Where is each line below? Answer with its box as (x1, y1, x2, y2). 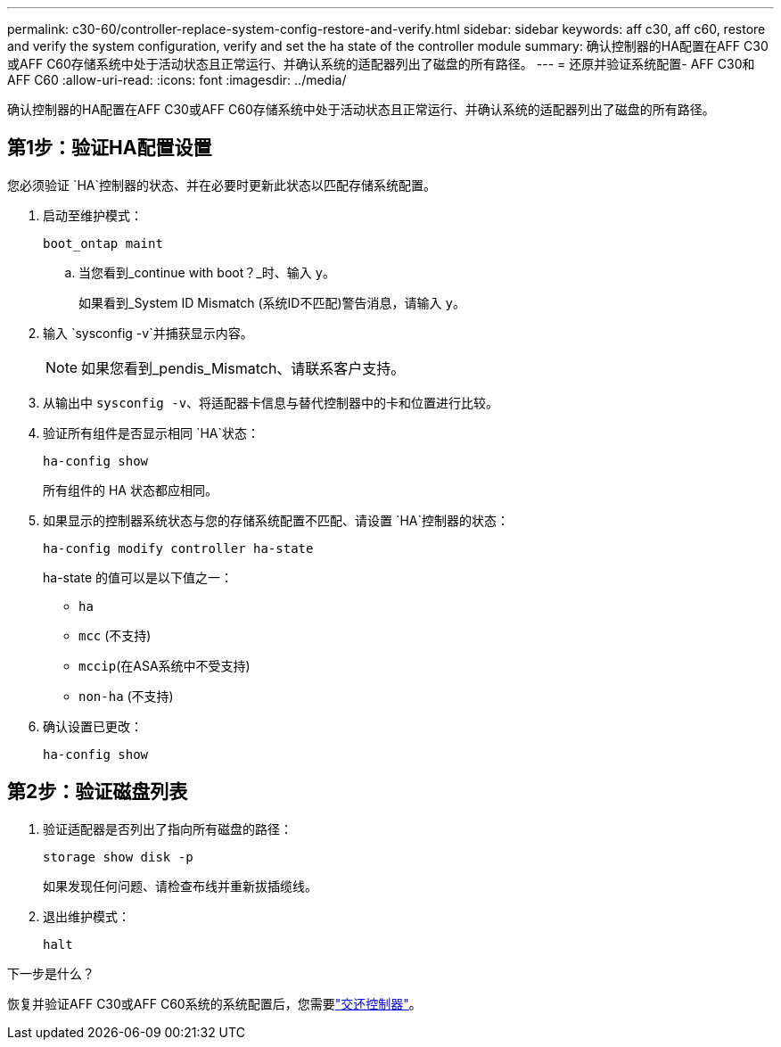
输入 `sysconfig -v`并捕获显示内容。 (43, 325, 253, 341)
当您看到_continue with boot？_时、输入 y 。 (78, 264, 336, 280)
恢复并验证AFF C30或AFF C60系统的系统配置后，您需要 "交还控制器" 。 (7, 995, 422, 1011)
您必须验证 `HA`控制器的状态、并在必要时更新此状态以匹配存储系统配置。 (7, 177, 437, 193)
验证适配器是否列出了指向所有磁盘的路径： (43, 820, 292, 837)
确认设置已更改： (43, 718, 143, 734)
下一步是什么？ (7, 965, 95, 981)
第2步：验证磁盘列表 (7, 780, 188, 804)
